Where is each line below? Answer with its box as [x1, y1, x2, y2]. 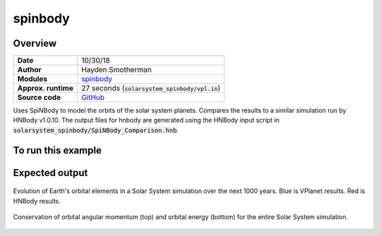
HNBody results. [13, 197, 61, 205]
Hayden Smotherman [81, 65, 152, 75]
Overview [13, 37, 57, 49]
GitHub [81, 92, 105, 102]
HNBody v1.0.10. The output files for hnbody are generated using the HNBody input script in [13, 116, 280, 125]
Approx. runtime [17, 83, 74, 93]
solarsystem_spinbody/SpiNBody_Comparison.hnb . [13, 125, 179, 134]
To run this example [13, 144, 102, 156]
